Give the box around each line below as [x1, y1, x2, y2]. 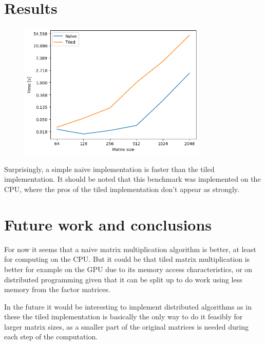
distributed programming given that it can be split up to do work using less [4, 274, 242, 284]
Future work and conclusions [4, 214, 212, 235]
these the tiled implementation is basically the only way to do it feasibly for [4, 311, 243, 322]
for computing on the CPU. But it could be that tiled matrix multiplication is [4, 254, 250, 264]
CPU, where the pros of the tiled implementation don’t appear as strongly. [4, 184, 239, 194]
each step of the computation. [4, 331, 98, 342]
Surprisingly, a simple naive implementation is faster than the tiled [4, 163, 215, 174]
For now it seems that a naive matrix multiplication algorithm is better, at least [4, 243, 256, 254]
